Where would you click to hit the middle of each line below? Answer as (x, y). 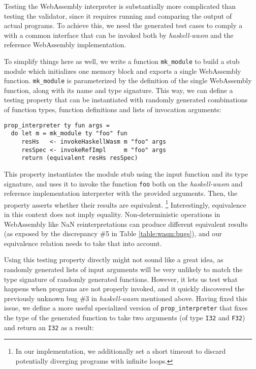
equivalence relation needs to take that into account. (83, 243)
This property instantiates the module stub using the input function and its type (126, 173)
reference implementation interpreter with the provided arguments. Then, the (121, 193)
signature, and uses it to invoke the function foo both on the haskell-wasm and (123, 183)
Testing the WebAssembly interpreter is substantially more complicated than (120, 6)
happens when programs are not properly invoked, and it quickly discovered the (124, 289)
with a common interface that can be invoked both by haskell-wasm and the (119, 35)
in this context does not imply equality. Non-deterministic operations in (112, 214)
